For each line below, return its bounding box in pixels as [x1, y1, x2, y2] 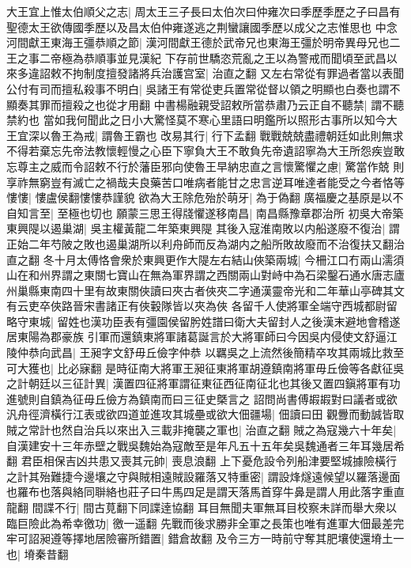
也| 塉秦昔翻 [6, 545, 69, 562]
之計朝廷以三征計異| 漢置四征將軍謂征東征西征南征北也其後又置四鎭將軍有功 [6, 375, 401, 392]
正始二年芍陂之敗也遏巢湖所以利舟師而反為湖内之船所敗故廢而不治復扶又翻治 [6, 235, 405, 252]
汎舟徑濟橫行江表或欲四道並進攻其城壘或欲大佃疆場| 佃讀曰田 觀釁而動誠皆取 [6, 406, 405, 422]
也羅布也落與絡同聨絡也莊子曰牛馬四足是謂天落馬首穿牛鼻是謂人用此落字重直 [6, 483, 405, 500]
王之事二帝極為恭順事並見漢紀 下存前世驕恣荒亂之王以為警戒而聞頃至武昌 [6, 49, 386, 66]
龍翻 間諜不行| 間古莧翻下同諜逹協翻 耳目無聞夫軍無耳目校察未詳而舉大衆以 [6, 499, 397, 515]
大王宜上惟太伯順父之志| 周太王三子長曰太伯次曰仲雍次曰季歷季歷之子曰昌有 [6, 3, 401, 19]
